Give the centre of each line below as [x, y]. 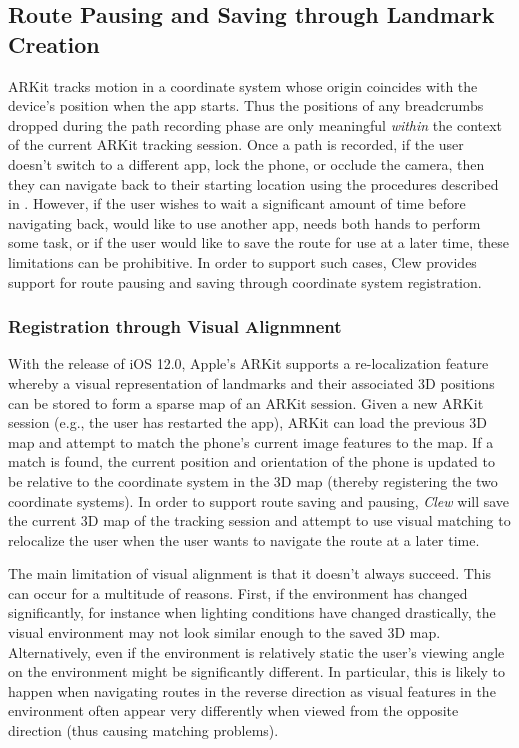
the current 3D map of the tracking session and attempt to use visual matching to [259, 520]
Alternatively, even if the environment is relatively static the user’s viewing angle [256, 651]
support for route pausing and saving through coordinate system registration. [245, 281]
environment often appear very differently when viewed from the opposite [233, 710]
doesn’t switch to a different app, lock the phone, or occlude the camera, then [246, 163]
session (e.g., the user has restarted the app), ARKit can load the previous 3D [248, 422]
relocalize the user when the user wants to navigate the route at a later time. [244, 539]
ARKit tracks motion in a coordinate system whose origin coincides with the [243, 85]
